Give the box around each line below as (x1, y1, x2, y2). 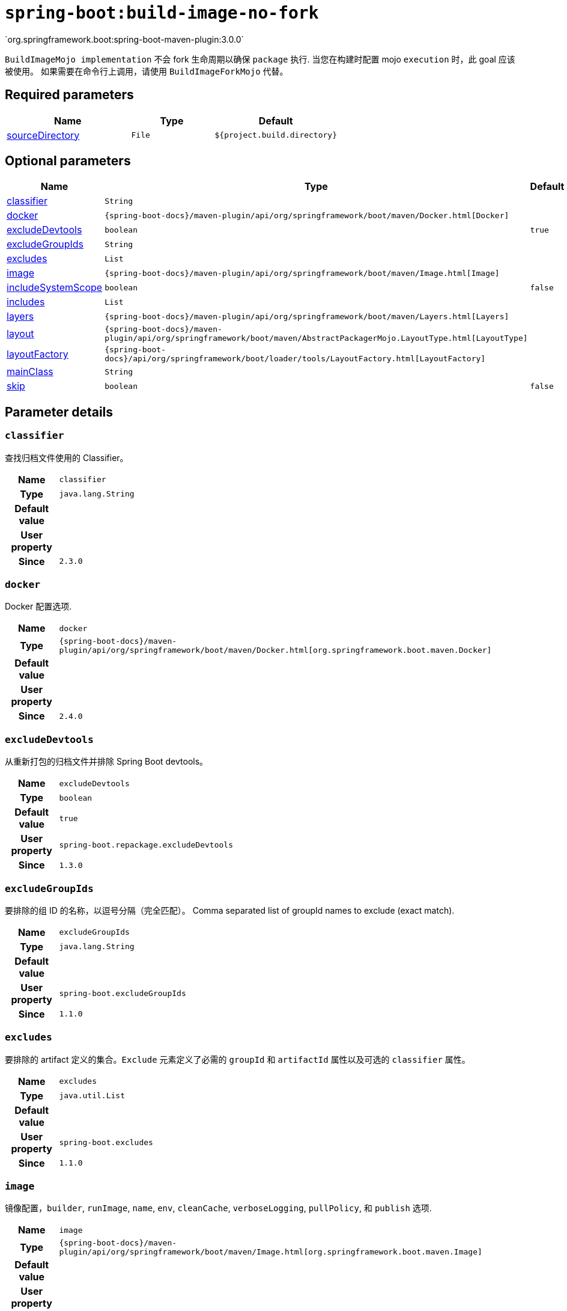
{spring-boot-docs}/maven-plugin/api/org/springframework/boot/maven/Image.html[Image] (105, 268, 500, 278)
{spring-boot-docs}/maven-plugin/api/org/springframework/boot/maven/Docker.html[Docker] (105, 210, 509, 220)
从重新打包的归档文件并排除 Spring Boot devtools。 (5, 756, 208, 767)
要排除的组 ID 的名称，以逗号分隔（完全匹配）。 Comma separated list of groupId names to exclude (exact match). (5, 905, 455, 915)
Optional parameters (5, 153, 131, 169)
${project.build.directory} (214, 130, 337, 140)
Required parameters (5, 87, 134, 103)
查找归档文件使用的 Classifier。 (5, 452, 129, 463)
